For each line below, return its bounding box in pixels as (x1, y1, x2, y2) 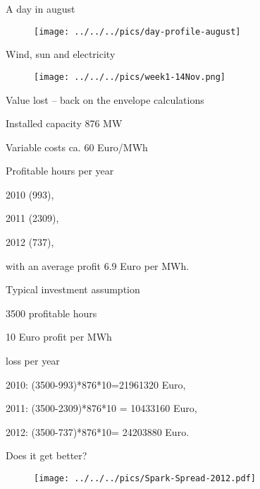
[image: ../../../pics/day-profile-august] (34, 26, 241, 37)
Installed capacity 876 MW (6, 116, 123, 131)
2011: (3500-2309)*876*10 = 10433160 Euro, (6, 401, 197, 416)
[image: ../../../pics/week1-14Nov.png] (34, 71, 226, 82)
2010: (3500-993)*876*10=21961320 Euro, (6, 377, 186, 391)
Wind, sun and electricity (6, 47, 116, 61)
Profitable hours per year (6, 163, 114, 178)
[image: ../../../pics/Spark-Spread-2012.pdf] (34, 473, 256, 483)
